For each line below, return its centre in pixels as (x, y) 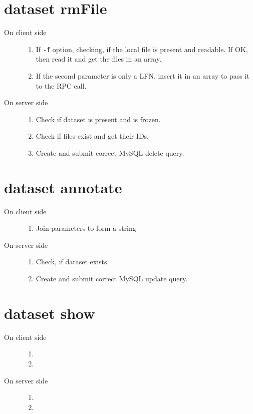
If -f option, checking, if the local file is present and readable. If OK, (142, 49)
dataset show (50, 313)
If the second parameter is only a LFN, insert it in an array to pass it (143, 75)
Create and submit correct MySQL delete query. (110, 152)
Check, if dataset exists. (72, 262)
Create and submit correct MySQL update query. (112, 279)
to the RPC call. (61, 85)
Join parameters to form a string (86, 228)
